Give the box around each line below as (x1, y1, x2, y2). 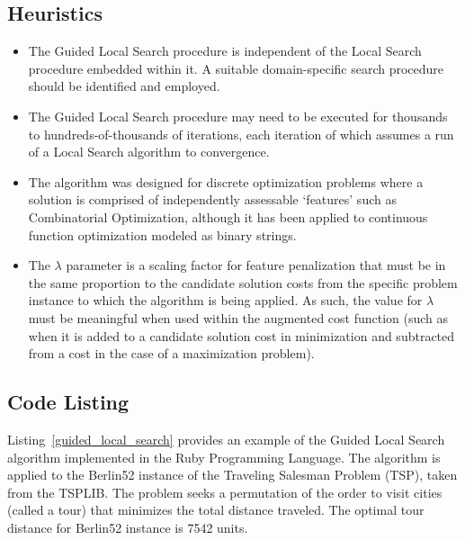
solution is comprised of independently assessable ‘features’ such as (28, 190, 397, 209)
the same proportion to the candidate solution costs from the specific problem (28, 273, 458, 292)
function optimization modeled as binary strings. (28, 225, 297, 244)
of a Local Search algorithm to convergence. (28, 142, 270, 161)
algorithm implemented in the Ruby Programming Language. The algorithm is (7, 447, 441, 466)
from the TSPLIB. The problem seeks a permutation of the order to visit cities (7, 482, 443, 501)
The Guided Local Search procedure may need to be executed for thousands (28, 106, 448, 125)
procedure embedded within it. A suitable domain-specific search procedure (28, 58, 444, 77)
